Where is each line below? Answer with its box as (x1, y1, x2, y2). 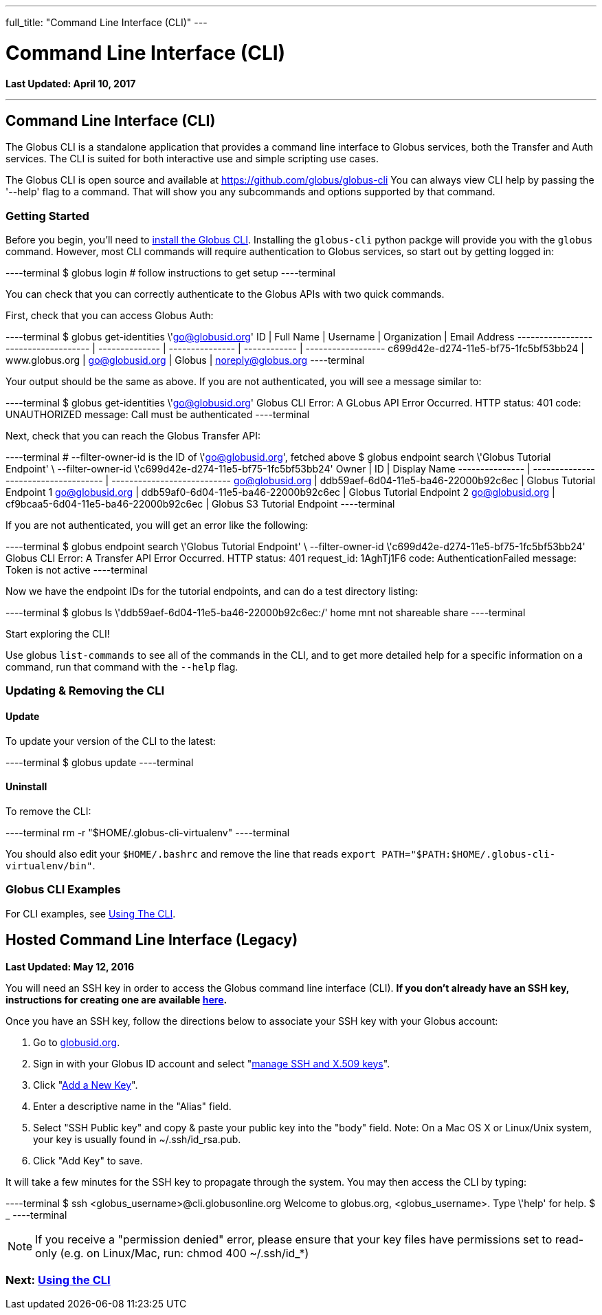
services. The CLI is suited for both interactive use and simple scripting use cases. (5, 153, 379, 165)
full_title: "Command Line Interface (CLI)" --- (5, 17, 208, 28)
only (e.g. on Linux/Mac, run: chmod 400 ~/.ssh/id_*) (35, 1246, 309, 1260)
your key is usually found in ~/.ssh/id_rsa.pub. (33, 1133, 241, 1145)
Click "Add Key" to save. (33, 1154, 143, 1166)
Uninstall (5, 781, 47, 793)
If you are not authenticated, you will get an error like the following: (5, 519, 309, 532)
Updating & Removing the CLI (5, 684, 165, 698)
